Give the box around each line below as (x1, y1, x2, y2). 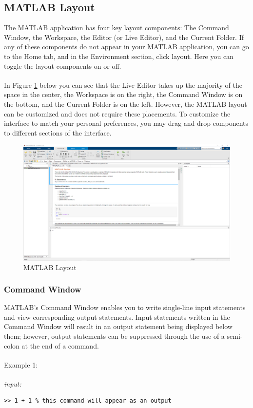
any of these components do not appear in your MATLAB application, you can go (4, 41, 249, 52)
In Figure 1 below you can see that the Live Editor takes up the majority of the (4, 79, 242, 90)
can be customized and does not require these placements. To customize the (4, 108, 231, 118)
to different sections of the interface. (4, 127, 112, 137)
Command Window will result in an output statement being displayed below (4, 321, 233, 331)
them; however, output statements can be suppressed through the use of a (4, 331, 225, 341)
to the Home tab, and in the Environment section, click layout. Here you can (4, 51, 234, 61)
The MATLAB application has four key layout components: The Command (4, 22, 229, 33)
